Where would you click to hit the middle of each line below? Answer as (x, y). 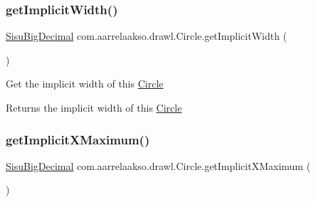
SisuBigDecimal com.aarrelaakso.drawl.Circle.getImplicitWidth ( (147, 36)
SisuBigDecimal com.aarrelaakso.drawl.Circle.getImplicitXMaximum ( (158, 165)
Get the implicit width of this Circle (85, 84)
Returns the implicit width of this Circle (94, 107)
